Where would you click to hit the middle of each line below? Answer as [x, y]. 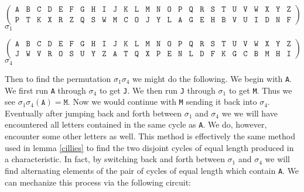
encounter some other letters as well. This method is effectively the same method [150, 136]
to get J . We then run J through [157, 90]
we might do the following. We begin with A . [212, 78]
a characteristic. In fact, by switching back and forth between [115, 159]
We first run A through [45, 90]
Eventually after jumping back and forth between [93, 113]
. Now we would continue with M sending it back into [162, 102]
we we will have [250, 113]
